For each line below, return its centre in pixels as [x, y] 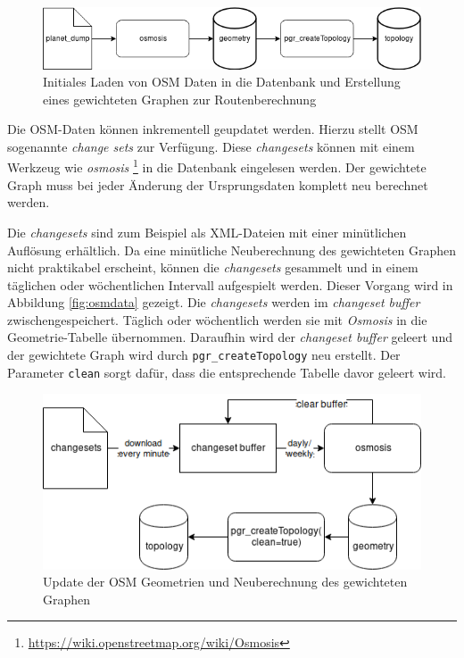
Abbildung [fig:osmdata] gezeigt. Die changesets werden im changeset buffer [214, 302]
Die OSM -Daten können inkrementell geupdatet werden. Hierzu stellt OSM [213, 129]
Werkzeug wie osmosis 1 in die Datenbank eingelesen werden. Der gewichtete [217, 166]
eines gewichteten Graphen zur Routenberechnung [180, 99]
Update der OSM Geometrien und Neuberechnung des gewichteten [225, 582]
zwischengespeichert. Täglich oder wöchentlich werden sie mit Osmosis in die [217, 319]
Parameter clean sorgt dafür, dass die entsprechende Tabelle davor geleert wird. [227, 372]
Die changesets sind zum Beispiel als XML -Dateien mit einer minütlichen [207, 232]
